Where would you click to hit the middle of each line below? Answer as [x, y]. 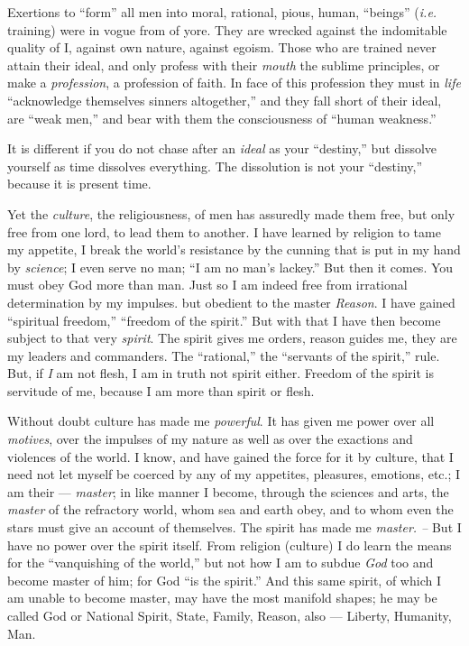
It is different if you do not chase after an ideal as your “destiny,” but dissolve [222, 148]
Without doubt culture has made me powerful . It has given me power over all [221, 421]
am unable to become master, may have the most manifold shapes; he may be [222, 598]
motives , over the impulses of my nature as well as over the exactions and [210, 439]
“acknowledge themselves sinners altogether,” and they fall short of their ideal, [225, 100]
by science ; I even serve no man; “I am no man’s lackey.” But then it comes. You [230, 267]
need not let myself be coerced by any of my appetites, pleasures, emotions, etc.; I [234, 474]
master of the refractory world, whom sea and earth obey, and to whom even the [230, 509]
